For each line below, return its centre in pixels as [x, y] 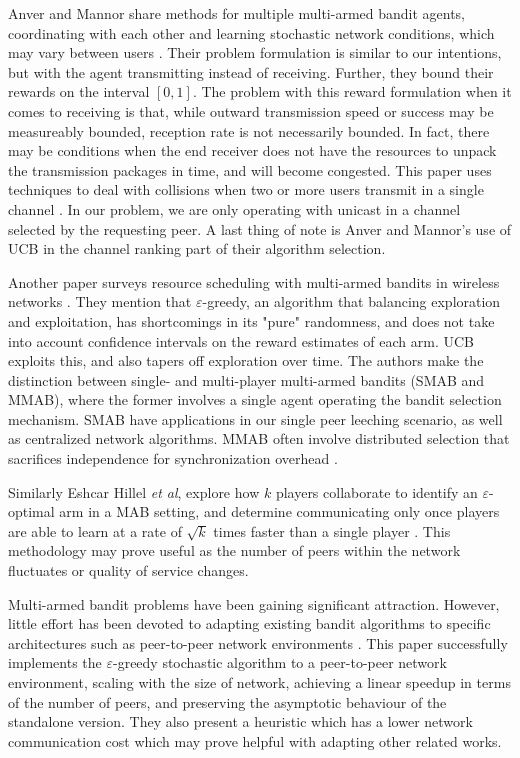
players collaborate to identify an [376, 491]
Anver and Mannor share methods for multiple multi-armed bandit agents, [237, 13]
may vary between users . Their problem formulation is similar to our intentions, [255, 52]
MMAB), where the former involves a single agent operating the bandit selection [255, 399]
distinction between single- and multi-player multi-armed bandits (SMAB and [246, 379]
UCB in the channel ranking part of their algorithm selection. [197, 248]
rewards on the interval [79, 91]
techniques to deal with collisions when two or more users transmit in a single [246, 189]
